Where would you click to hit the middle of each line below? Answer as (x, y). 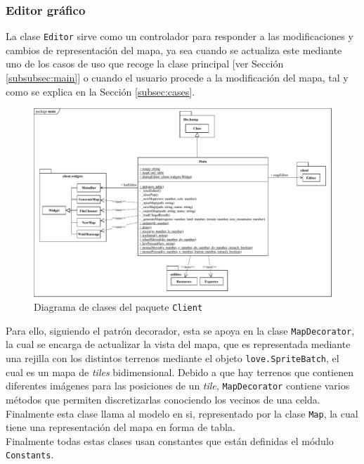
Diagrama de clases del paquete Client (118, 307)
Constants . (30, 455)
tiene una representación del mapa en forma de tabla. (121, 427)
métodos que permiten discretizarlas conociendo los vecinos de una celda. (163, 399)
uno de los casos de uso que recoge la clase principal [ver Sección (145, 64)
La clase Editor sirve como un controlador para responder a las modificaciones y (180, 36)
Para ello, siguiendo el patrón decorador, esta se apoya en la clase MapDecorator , (180, 330)
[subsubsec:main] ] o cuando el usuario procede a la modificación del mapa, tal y (177, 78)
